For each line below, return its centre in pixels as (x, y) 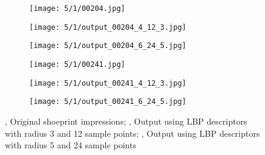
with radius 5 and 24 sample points (71, 145)
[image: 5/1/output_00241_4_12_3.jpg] (108, 83)
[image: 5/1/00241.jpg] (77, 64)
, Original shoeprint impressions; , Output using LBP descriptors (126, 121)
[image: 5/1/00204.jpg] (77, 9)
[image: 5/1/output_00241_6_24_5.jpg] (108, 102)
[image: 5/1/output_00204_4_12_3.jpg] (108, 27)
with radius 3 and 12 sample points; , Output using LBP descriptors (132, 133)
